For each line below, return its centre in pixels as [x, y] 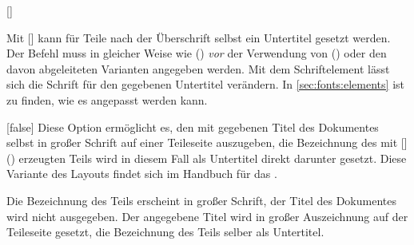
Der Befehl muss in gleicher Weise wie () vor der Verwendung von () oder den [197, 53]
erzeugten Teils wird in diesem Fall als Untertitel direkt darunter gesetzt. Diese [213, 158]
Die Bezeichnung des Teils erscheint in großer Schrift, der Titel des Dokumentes [201, 200]
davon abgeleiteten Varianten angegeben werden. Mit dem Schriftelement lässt [198, 68]
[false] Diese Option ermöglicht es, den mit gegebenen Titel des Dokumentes [193, 126]
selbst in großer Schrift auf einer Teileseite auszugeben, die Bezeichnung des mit [202, 142]
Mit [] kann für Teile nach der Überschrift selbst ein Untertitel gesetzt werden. [199, 37]
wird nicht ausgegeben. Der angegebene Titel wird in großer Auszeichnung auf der [207, 216]
